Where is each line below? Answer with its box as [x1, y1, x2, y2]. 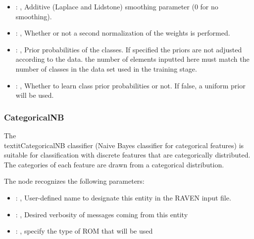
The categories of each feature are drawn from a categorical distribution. [4, 159, 224, 169]
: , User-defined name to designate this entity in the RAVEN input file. [15, 192, 231, 202]
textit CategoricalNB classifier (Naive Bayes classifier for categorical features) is [4, 140, 244, 150]
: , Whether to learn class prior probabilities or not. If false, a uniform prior [15, 80, 246, 90]
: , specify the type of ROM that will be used [15, 226, 153, 236]
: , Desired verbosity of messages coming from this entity [15, 209, 188, 219]
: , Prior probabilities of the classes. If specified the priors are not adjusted [15, 44, 242, 54]
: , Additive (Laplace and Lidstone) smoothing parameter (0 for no [15, 1, 218, 11]
